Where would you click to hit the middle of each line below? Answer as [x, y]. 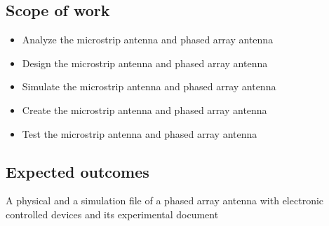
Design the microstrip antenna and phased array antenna [145, 63]
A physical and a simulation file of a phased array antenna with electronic [165, 200]
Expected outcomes [78, 171]
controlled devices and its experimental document [112, 214]
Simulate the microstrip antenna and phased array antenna [149, 86]
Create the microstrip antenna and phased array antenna [145, 110]
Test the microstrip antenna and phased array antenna [140, 133]
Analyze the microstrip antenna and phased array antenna [148, 40]
